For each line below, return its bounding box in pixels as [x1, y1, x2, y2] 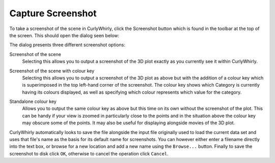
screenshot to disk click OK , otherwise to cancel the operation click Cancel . [9, 150, 169, 156]
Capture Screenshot [9, 8, 97, 19]
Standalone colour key [9, 98, 57, 104]
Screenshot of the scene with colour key [9, 68, 95, 74]
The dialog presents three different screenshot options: [9, 42, 126, 48]
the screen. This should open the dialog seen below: [9, 32, 120, 38]
